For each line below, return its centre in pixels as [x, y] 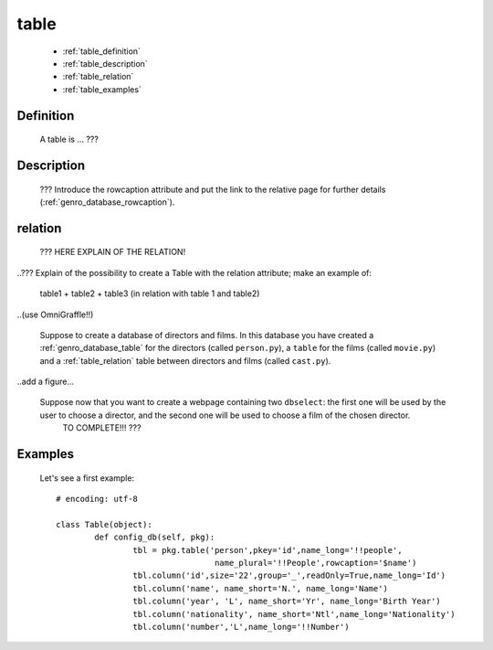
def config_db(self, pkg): [155, 538]
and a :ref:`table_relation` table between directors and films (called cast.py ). [185, 360]
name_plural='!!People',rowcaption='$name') [316, 563]
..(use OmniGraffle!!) [55, 314]
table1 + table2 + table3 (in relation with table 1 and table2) [150, 293]
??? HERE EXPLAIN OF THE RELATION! [113, 252]
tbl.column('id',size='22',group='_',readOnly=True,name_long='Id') [289, 575]
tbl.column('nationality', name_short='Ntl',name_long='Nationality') [294, 614]
